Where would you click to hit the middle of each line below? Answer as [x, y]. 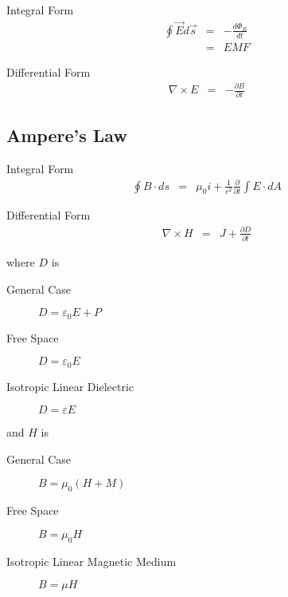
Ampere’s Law [67, 134]
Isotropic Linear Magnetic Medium [91, 561]
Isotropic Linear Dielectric [70, 386]
